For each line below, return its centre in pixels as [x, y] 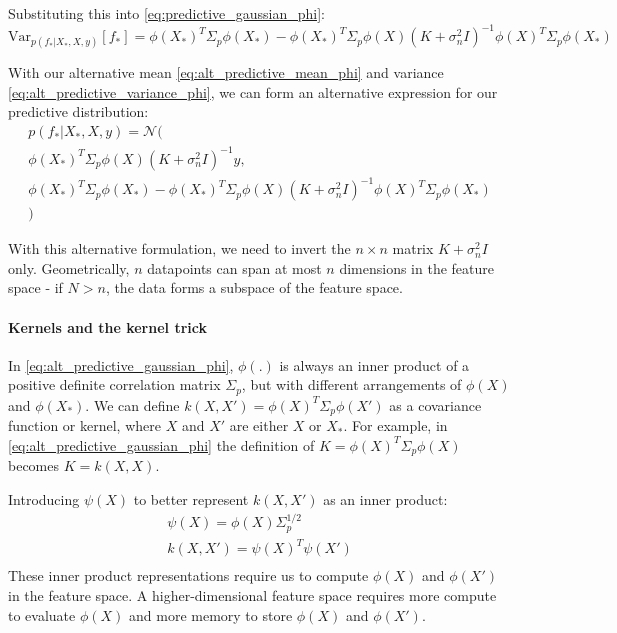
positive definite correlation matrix [114, 384]
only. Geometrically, [69, 267]
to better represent [191, 498]
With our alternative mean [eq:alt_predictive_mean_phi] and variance [226, 72]
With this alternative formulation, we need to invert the [179, 248]
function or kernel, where [84, 425]
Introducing [44, 498]
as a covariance [435, 404]
